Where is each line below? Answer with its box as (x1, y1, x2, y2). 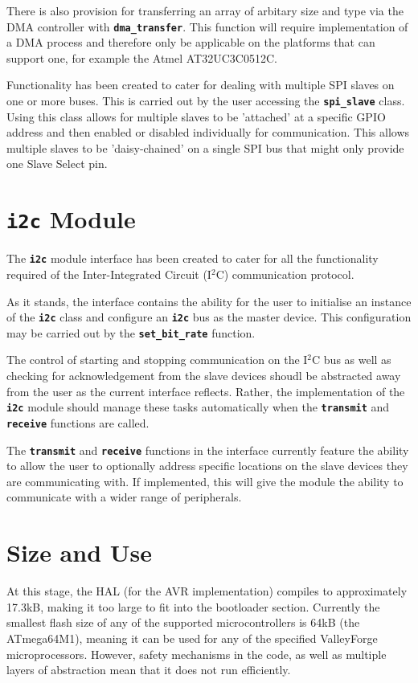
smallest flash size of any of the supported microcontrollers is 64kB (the (6, 614, 360, 631)
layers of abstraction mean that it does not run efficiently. (6, 661, 291, 678)
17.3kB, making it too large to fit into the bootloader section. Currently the (6, 598, 380, 615)
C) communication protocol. (215, 265, 354, 282)
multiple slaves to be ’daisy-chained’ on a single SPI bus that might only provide (6, 139, 404, 156)
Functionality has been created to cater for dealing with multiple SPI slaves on (6, 76, 395, 93)
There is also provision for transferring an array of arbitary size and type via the (6, 2, 404, 18)
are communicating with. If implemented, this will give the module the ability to (6, 472, 404, 489)
